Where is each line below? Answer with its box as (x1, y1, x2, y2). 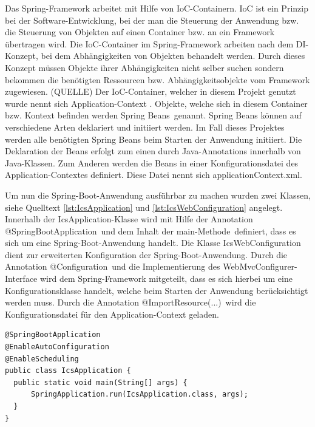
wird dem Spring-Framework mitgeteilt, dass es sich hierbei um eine (39, 272, 293, 285)
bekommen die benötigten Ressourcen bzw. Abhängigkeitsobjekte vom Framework (5, 73, 310, 86)
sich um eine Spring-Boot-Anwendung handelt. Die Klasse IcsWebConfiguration (5, 236, 301, 249)
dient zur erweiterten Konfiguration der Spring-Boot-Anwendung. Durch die (5, 248, 288, 261)
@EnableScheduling (5, 354, 79, 363)
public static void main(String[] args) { (13, 378, 188, 387)
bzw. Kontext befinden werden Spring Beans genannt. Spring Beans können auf (5, 109, 302, 121)
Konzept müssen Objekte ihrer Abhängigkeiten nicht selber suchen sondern (5, 61, 284, 73)
